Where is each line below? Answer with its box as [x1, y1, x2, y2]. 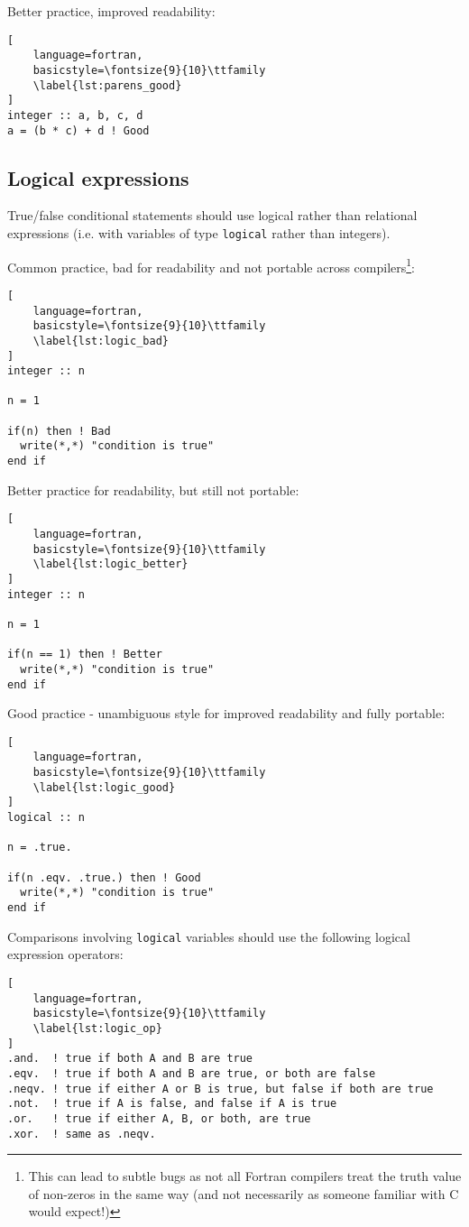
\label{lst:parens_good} [32, 78, 182, 92]
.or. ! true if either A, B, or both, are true [7, 1112, 311, 1125]
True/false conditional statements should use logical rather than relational [7, 206, 418, 225]
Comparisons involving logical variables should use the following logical [7, 927, 410, 946]
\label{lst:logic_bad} [32, 334, 169, 347]
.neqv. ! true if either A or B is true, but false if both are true [7, 1082, 434, 1095]
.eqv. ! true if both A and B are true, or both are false [7, 1066, 376, 1080]
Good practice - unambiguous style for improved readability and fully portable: [7, 704, 446, 723]
